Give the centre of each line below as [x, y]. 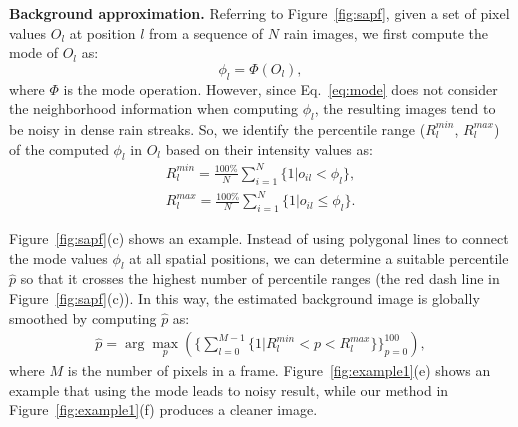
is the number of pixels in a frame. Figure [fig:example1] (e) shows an [279, 370]
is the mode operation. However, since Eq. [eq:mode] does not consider [280, 88]
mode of [33, 52]
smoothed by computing [83, 317]
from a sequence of [206, 32]
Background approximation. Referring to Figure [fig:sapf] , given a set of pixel [259, 13]
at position [102, 32]
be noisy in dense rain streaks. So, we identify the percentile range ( [217, 128]
